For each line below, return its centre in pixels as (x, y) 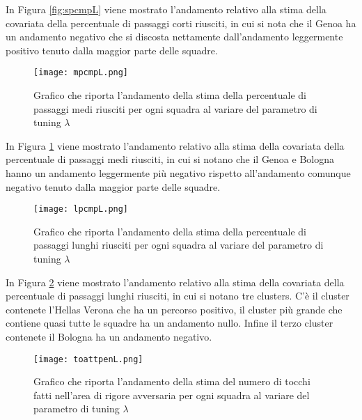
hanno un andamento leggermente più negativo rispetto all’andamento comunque (178, 173)
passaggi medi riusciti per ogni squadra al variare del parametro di (175, 108)
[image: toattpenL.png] (88, 359)
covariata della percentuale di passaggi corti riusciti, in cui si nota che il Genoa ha (181, 23)
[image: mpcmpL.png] (81, 73)
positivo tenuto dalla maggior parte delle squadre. (112, 50)
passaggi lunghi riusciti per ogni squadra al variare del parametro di (179, 245)
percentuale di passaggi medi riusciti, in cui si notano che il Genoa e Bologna (170, 159)
